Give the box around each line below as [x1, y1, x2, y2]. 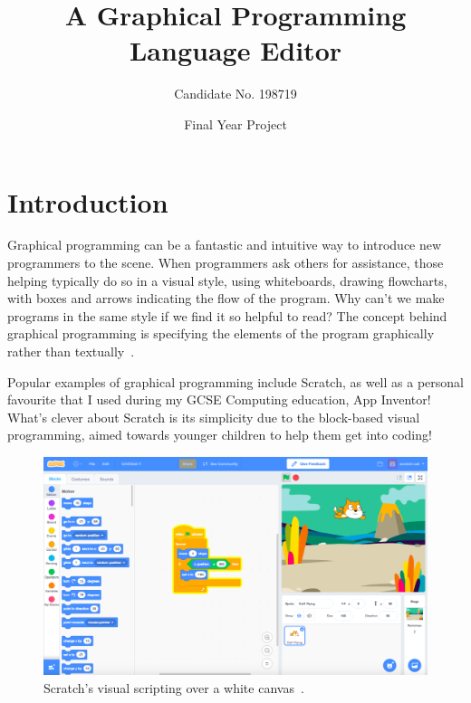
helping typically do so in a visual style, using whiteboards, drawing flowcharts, [7, 271, 447, 290]
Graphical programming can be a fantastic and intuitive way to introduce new [7, 235, 442, 254]
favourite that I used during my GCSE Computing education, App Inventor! [7, 390, 431, 409]
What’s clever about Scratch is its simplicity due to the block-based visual [7, 407, 420, 426]
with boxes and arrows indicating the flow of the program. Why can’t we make [7, 289, 445, 308]
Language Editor [129, 32, 342, 69]
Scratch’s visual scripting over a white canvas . [43, 678, 304, 697]
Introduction [7, 183, 168, 220]
